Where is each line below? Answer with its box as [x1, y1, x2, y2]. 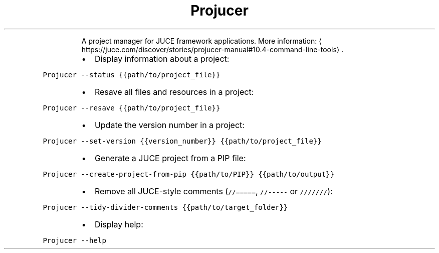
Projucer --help [43, 236, 106, 244]
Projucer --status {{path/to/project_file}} [43, 70, 221, 79]
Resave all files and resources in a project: [94, 86, 254, 97]
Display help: [94, 219, 143, 229]
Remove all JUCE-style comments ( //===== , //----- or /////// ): [94, 186, 333, 196]
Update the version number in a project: [94, 119, 245, 130]
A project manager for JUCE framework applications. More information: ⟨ [81, 36, 322, 45]
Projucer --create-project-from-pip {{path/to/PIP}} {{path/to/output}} [43, 170, 334, 178]
